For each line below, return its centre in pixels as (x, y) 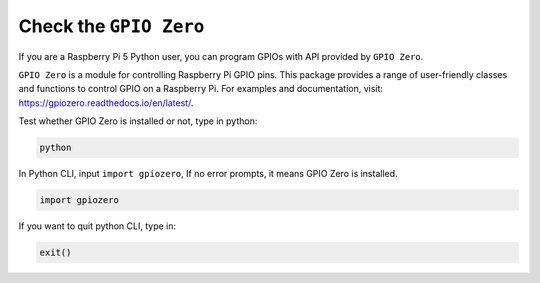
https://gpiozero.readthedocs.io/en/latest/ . (106, 102)
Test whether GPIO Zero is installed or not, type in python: (138, 121)
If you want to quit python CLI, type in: (97, 226)
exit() (55, 253)
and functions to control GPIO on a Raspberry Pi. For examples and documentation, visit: (201, 89)
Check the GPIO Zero (111, 26)
